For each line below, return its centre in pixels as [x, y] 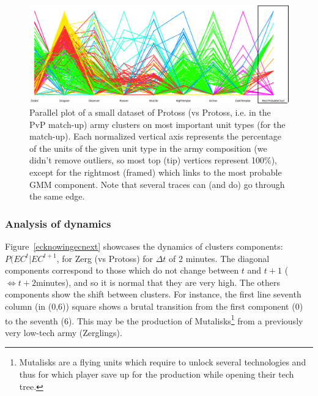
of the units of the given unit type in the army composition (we [148, 148]
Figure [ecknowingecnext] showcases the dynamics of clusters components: [144, 246]
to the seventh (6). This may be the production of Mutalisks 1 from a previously [154, 319]
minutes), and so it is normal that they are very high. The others [158, 282]
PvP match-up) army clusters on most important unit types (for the [157, 124]
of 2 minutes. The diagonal [219, 258]
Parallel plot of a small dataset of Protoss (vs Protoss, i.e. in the [150, 112]
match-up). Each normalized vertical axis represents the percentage [156, 136]
